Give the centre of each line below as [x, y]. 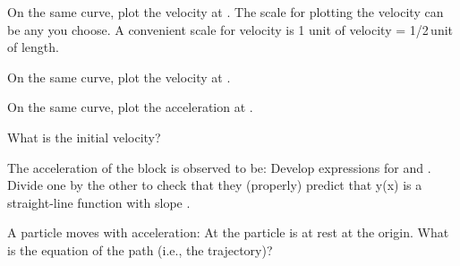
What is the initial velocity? [84, 137]
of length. [33, 47]
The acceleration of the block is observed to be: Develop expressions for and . [219, 167]
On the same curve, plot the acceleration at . [130, 107]
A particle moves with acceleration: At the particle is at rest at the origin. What [228, 232]
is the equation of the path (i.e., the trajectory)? [140, 249]
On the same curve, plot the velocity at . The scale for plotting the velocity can [226, 12]
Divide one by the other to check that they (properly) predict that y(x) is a [215, 185]
